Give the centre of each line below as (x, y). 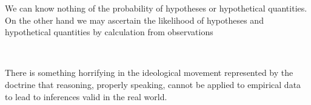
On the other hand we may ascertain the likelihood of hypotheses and (134, 20)
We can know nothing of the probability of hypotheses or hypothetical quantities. (156, 8)
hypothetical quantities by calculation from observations (109, 32)
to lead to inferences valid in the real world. (86, 96)
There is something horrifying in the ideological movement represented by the (149, 73)
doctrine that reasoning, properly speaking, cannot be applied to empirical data (153, 84)
